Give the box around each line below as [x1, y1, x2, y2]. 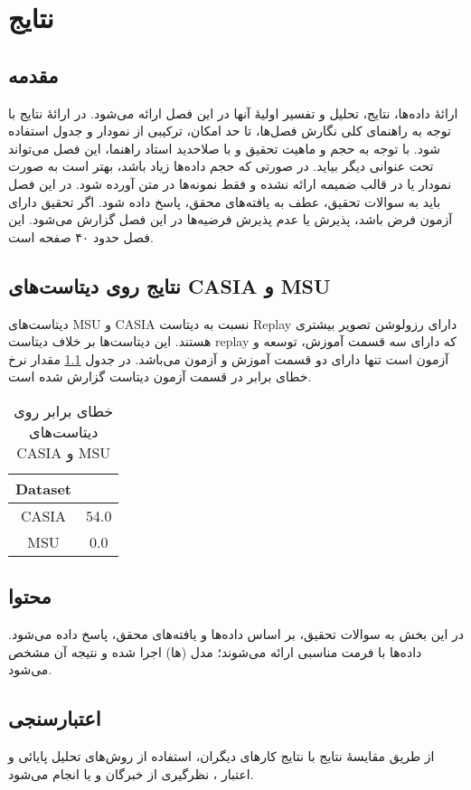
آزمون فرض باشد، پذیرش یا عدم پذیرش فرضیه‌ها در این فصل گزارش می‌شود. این [8, 210, 453, 229]
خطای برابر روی [14, 400, 114, 421]
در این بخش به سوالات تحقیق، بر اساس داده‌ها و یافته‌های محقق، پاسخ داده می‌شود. [8, 625, 464, 644]
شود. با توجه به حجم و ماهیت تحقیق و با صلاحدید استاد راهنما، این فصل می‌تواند [8, 138, 440, 157]
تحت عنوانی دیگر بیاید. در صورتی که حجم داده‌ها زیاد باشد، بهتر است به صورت [8, 156, 434, 175]
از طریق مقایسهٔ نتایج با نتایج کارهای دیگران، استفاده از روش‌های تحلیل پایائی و [8, 747, 435, 766]
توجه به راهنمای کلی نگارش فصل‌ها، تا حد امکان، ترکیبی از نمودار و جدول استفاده [8, 121, 451, 140]
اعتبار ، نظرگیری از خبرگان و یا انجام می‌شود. [8, 764, 254, 783]
